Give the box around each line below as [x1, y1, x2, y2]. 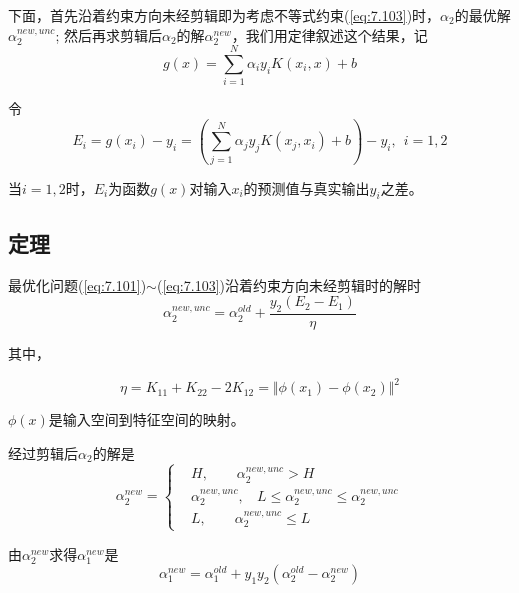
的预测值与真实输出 [243, 177, 370, 198]
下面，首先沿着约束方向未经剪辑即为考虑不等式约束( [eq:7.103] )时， [8, 5, 441, 25]
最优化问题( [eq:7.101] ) [8, 274, 147, 295]
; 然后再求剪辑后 [55, 24, 162, 45]
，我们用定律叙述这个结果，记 [231, 24, 428, 45]
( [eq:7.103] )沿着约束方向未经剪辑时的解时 [156, 274, 422, 295]
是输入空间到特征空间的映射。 [48, 409, 245, 430]
